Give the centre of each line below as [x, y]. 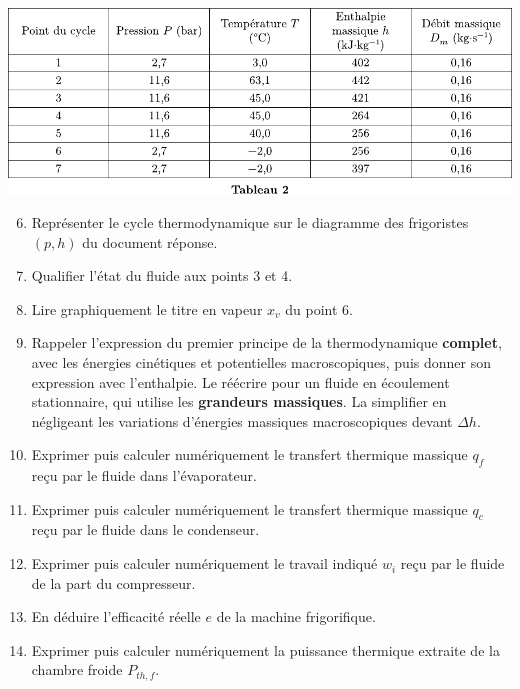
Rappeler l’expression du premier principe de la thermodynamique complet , [266, 342]
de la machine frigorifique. [296, 616]
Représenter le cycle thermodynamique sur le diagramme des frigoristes [250, 221]
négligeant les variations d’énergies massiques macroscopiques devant [242, 420]
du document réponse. [150, 241]
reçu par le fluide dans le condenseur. [145, 529]
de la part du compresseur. [113, 582]
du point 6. [319, 308]
